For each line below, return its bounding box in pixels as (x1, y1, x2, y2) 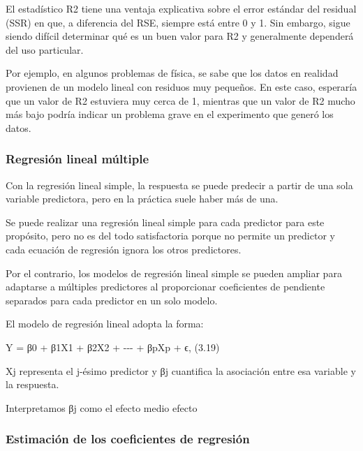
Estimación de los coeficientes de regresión (6, 430, 250, 448)
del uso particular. (6, 42, 84, 57)
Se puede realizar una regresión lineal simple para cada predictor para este (6, 214, 325, 229)
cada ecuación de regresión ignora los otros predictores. (6, 242, 242, 256)
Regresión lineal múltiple (6, 150, 149, 168)
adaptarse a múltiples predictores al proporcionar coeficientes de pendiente (6, 279, 325, 294)
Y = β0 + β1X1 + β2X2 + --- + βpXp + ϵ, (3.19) (6, 339, 220, 354)
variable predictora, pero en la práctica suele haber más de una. (6, 191, 279, 206)
